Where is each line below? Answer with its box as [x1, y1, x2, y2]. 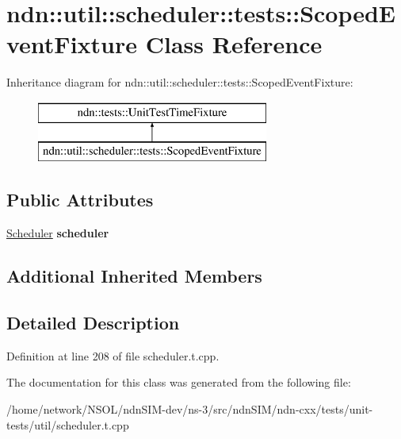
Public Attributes [6, 187, 154, 212]
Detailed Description [6, 310, 180, 335]
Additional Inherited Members [6, 264, 262, 288]
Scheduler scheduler [6, 225, 109, 241]
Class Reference [145, 28, 323, 60]
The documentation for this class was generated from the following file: [6, 374, 351, 391]
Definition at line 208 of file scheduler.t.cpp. [6, 347, 220, 364]
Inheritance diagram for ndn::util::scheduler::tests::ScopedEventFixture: [6, 74, 353, 90]
